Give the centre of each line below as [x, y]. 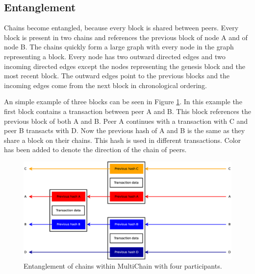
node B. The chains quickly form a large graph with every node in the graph [119, 47]
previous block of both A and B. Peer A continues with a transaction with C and [126, 121]
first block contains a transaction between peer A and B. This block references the [127, 111]
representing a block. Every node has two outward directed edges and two [115, 56]
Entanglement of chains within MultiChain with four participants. [123, 266]
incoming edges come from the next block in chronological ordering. [106, 85]
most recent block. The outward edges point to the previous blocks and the [117, 76]
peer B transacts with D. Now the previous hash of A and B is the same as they [125, 130]
